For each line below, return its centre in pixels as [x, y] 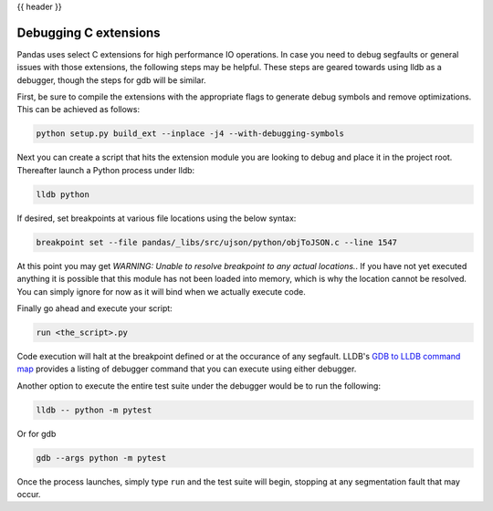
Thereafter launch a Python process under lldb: [106, 170]
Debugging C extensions [89, 32]
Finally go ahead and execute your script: [94, 308]
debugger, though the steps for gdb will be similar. [111, 80]
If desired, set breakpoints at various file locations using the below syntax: [157, 218]
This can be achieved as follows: [79, 109]
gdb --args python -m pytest [101, 458]
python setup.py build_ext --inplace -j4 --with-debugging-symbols [190, 134]
